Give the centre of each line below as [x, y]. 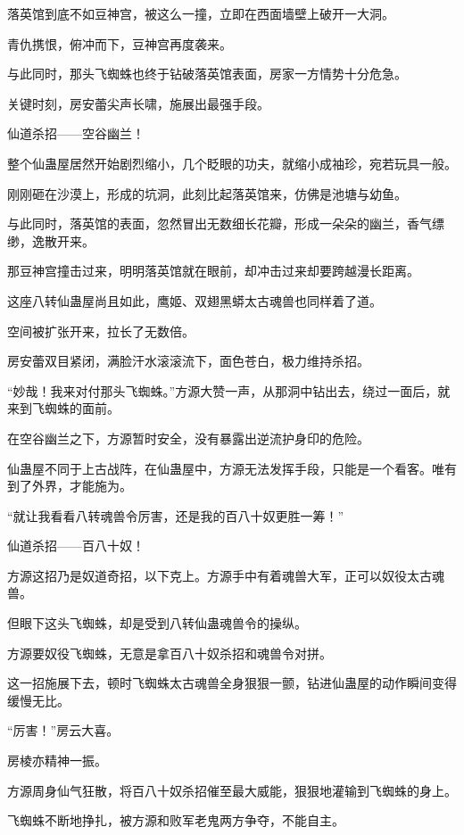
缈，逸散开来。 [51, 240]
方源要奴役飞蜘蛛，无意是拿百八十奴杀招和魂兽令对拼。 [170, 653]
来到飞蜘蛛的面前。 [63, 408]
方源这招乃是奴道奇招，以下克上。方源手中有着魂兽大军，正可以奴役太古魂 [226, 575]
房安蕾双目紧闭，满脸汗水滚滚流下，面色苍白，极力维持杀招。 [188, 361]
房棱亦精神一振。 [57, 761]
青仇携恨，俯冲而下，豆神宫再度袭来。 [120, 43]
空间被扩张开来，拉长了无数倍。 [101, 331]
